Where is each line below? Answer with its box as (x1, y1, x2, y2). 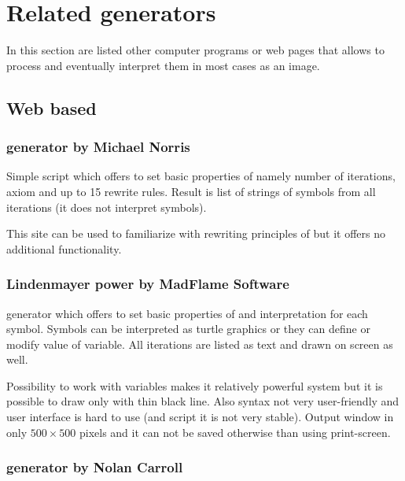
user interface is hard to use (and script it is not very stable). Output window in (6, 409, 394, 425)
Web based (6, 95, 97, 120)
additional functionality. (6, 240, 122, 257)
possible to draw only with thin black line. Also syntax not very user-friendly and (6, 393, 399, 409)
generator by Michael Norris (6, 137, 190, 157)
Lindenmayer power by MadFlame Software (6, 274, 289, 294)
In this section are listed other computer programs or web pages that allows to (6, 42, 385, 58)
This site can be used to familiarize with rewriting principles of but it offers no (6, 225, 386, 242)
